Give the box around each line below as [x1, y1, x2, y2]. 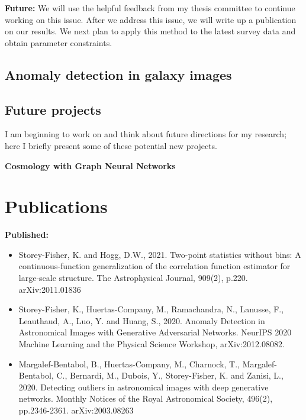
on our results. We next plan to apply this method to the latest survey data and [5, 25, 296, 37]
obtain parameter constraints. [5, 36, 112, 49]
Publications [5, 194, 108, 218]
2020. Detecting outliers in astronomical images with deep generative [18, 380, 269, 393]
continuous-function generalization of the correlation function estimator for [18, 260, 291, 272]
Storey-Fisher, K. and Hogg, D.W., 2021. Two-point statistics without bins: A [18, 248, 301, 260]
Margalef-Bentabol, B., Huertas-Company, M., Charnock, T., [18, 357, 240, 370]
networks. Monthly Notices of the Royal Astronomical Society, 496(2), [18, 392, 273, 405]
